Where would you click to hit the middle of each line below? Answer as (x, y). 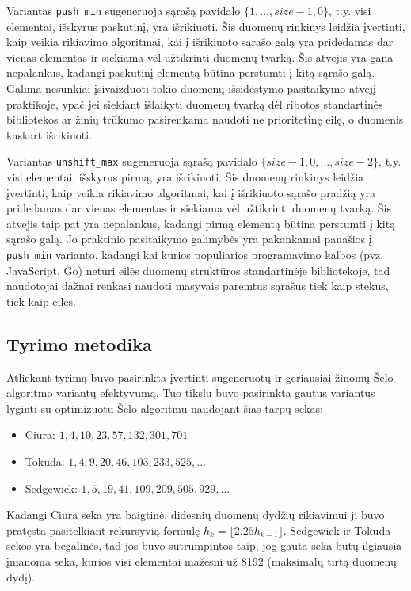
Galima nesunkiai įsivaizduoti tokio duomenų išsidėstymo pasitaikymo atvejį (191, 88)
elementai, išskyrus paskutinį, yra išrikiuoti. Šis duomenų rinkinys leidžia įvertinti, (206, 26)
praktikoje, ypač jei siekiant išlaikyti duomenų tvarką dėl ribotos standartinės (195, 103)
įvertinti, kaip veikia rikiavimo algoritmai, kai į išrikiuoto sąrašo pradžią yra (191, 192)
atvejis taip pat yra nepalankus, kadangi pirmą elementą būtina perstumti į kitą (201, 223)
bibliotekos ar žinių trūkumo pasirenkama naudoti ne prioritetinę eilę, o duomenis (205, 119)
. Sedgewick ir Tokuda (337, 530)
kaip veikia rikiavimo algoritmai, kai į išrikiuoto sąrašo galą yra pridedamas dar (200, 42)
